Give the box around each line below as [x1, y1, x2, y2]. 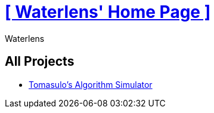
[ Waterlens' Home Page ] [5, 2, 211, 22]
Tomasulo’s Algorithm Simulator [29, 79, 153, 90]
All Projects [5, 54, 75, 69]
